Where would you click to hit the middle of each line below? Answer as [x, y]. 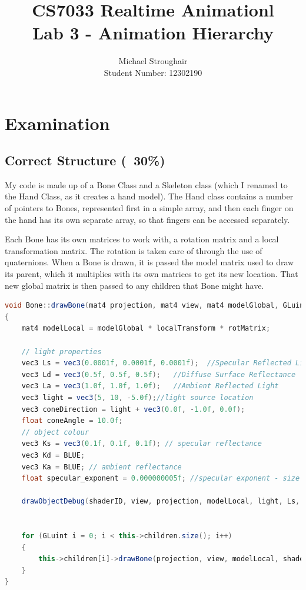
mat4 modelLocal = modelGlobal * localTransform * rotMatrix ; [146, 329]
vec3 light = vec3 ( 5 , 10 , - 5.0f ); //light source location [137, 397]
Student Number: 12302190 [153, 72]
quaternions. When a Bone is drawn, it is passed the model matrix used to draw [149, 262]
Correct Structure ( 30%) [85, 160]
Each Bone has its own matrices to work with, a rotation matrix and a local [142, 239]
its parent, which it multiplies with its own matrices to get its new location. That [152, 274]
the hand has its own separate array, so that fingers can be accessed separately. [147, 219]
